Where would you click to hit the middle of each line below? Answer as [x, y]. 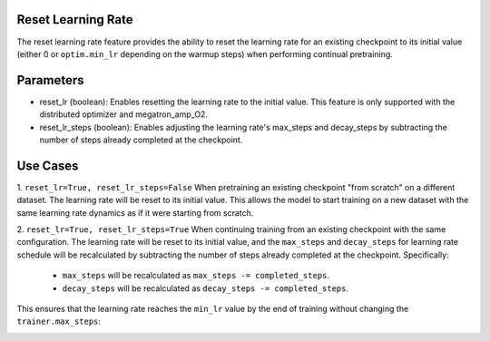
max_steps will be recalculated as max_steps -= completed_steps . [196, 276]
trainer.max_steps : [59, 321]
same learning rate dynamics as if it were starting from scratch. [135, 212]
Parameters [50, 80]
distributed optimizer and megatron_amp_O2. [124, 114]
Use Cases [48, 166]
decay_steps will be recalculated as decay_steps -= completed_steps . [206, 288]
